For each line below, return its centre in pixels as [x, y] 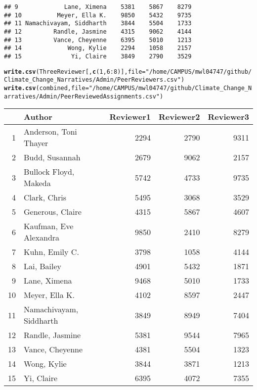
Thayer [36, 143]
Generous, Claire [53, 212]
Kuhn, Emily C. [51, 252]
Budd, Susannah [52, 157]
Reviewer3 [228, 117]
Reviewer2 [179, 117]
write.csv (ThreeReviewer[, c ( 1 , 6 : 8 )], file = [75, 72]
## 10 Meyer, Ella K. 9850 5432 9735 [98, 15]
